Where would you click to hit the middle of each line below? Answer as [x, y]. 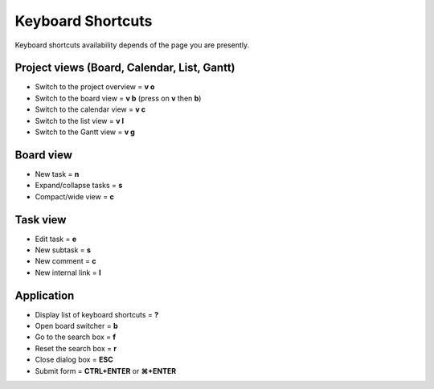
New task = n [57, 174]
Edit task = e [55, 239]
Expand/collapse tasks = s [79, 186]
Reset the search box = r [76, 348]
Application [45, 295]
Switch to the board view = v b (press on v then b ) [118, 98]
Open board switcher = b [76, 326]
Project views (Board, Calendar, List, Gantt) [125, 68]
